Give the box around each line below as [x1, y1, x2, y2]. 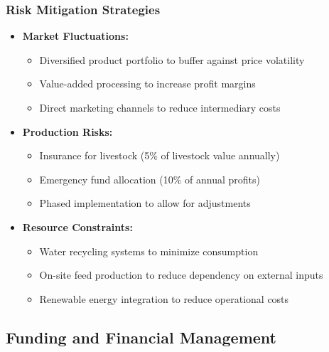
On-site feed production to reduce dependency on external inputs [39, 267, 323, 282]
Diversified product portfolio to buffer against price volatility [39, 52, 305, 67]
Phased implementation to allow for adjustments [39, 196, 251, 210]
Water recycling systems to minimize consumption [39, 243, 259, 258]
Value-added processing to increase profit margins [39, 76, 256, 91]
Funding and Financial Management [6, 326, 276, 348]
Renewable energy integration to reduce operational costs [39, 291, 289, 306]
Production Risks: [22, 124, 113, 139]
